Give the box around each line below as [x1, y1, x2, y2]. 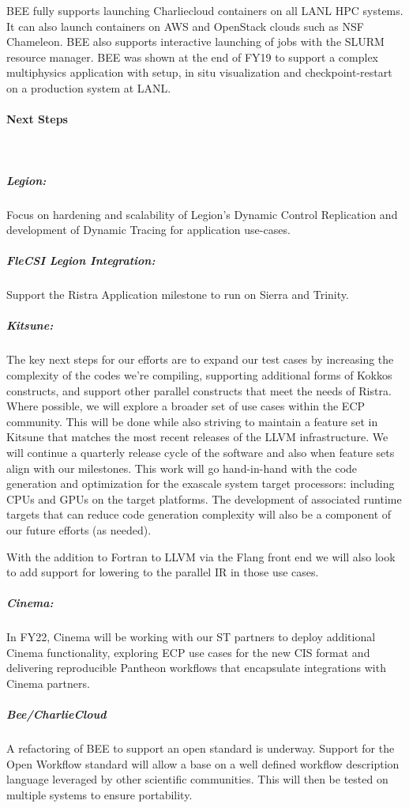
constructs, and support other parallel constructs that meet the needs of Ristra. [6, 382, 392, 398]
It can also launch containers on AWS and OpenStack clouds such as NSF [6, 17, 364, 34]
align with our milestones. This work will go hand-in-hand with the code [6, 459, 358, 476]
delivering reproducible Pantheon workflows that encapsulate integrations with [6, 659, 386, 676]
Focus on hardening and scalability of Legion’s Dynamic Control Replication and [6, 206, 398, 222]
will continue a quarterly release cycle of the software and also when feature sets [6, 444, 395, 460]
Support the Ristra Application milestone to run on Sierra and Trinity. [6, 286, 349, 303]
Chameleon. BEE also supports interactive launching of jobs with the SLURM [6, 33, 385, 50]
